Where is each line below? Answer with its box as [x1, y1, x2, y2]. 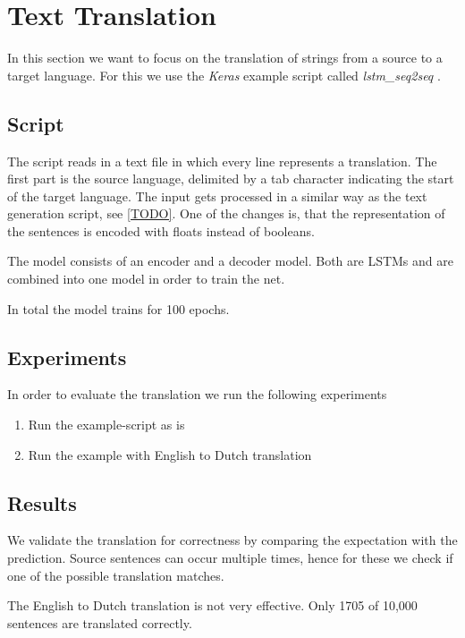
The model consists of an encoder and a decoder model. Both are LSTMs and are [7, 251, 453, 270]
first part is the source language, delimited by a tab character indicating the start [7, 169, 454, 188]
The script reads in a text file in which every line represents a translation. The [7, 151, 437, 170]
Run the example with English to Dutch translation [28, 445, 312, 464]
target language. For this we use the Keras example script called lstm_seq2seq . [7, 65, 441, 84]
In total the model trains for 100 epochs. [7, 299, 230, 318]
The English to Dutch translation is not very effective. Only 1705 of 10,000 [7, 596, 418, 615]
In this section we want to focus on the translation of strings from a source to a [7, 48, 443, 67]
